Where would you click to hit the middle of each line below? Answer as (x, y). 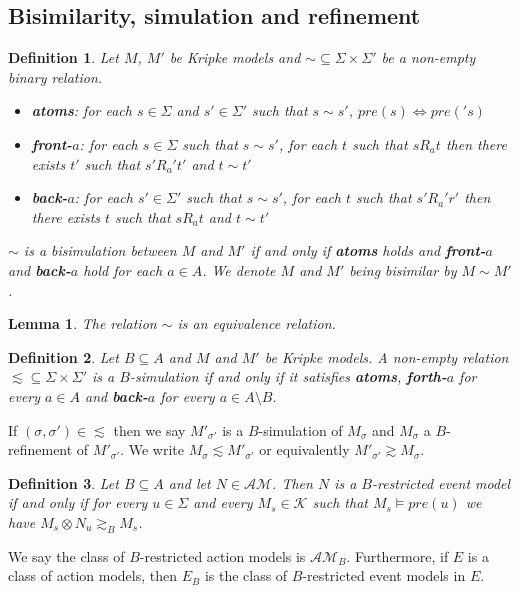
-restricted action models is (222, 555)
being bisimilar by (403, 269)
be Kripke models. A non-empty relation (386, 356)
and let (189, 482)
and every (223, 502)
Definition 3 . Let (63, 482)
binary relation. (55, 76)
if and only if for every (78, 502)
